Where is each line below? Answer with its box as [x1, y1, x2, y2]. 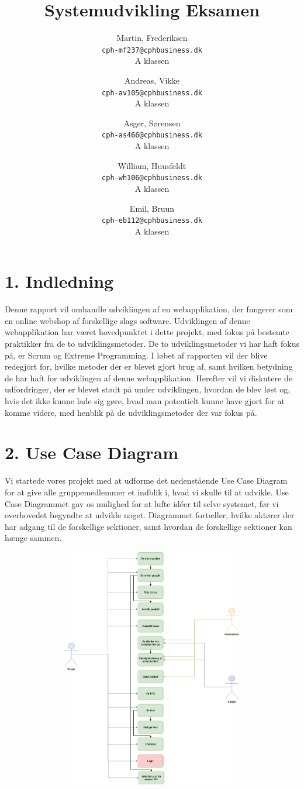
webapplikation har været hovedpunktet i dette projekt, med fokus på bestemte [5, 326, 289, 338]
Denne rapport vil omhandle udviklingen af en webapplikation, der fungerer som [5, 303, 293, 315]
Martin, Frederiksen [116, 32, 188, 44]
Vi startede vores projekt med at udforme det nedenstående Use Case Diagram [5, 474, 288, 487]
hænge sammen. [5, 532, 62, 544]
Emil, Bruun [129, 202, 175, 214]
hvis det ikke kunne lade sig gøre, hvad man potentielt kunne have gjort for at [5, 395, 285, 407]
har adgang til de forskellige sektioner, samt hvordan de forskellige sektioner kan [5, 520, 292, 532]
